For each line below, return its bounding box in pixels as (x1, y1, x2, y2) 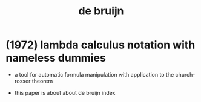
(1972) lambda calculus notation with (5, 38, 196, 52)
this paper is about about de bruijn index (14, 89, 116, 96)
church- (175, 71, 196, 78)
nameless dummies (5, 51, 107, 65)
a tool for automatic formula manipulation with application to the (14, 71, 174, 78)
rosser (14, 77, 31, 84)
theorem (31, 77, 53, 84)
